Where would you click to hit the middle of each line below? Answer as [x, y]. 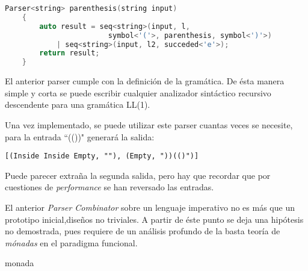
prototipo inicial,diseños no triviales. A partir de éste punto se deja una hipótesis [154, 219]
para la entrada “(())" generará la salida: [80, 136]
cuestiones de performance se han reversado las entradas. [109, 187]
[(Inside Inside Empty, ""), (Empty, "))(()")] [102, 156]
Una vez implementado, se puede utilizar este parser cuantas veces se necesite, [149, 124]
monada [20, 263]
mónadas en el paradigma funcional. [71, 242]
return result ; [69, 53]
